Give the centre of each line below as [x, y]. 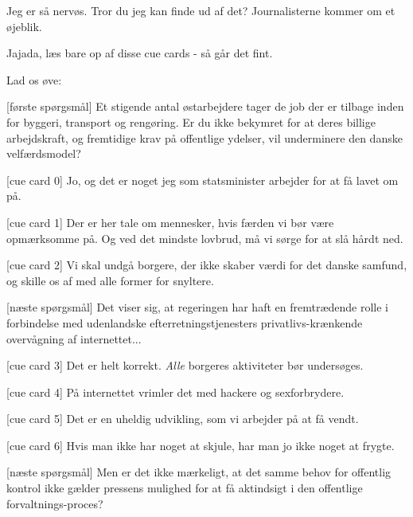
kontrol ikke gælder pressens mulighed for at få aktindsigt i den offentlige [185, 488]
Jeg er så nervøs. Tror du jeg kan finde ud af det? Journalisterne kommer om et [201, 10]
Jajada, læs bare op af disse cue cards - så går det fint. [140, 53]
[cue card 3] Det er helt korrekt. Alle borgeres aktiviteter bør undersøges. [185, 365]
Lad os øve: [34, 79]
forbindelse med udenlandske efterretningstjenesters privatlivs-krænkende [185, 322]
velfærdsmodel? [44, 153]
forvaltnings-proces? [55, 503]
